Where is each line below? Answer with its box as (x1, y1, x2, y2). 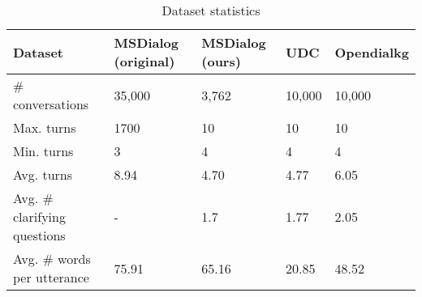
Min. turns (13, 142, 74, 160)
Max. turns (13, 118, 76, 137)
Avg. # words (13, 249, 91, 268)
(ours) (201, 52, 241, 70)
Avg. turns (13, 165, 73, 184)
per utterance (13, 268, 89, 286)
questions (13, 226, 66, 244)
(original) (114, 52, 175, 70)
